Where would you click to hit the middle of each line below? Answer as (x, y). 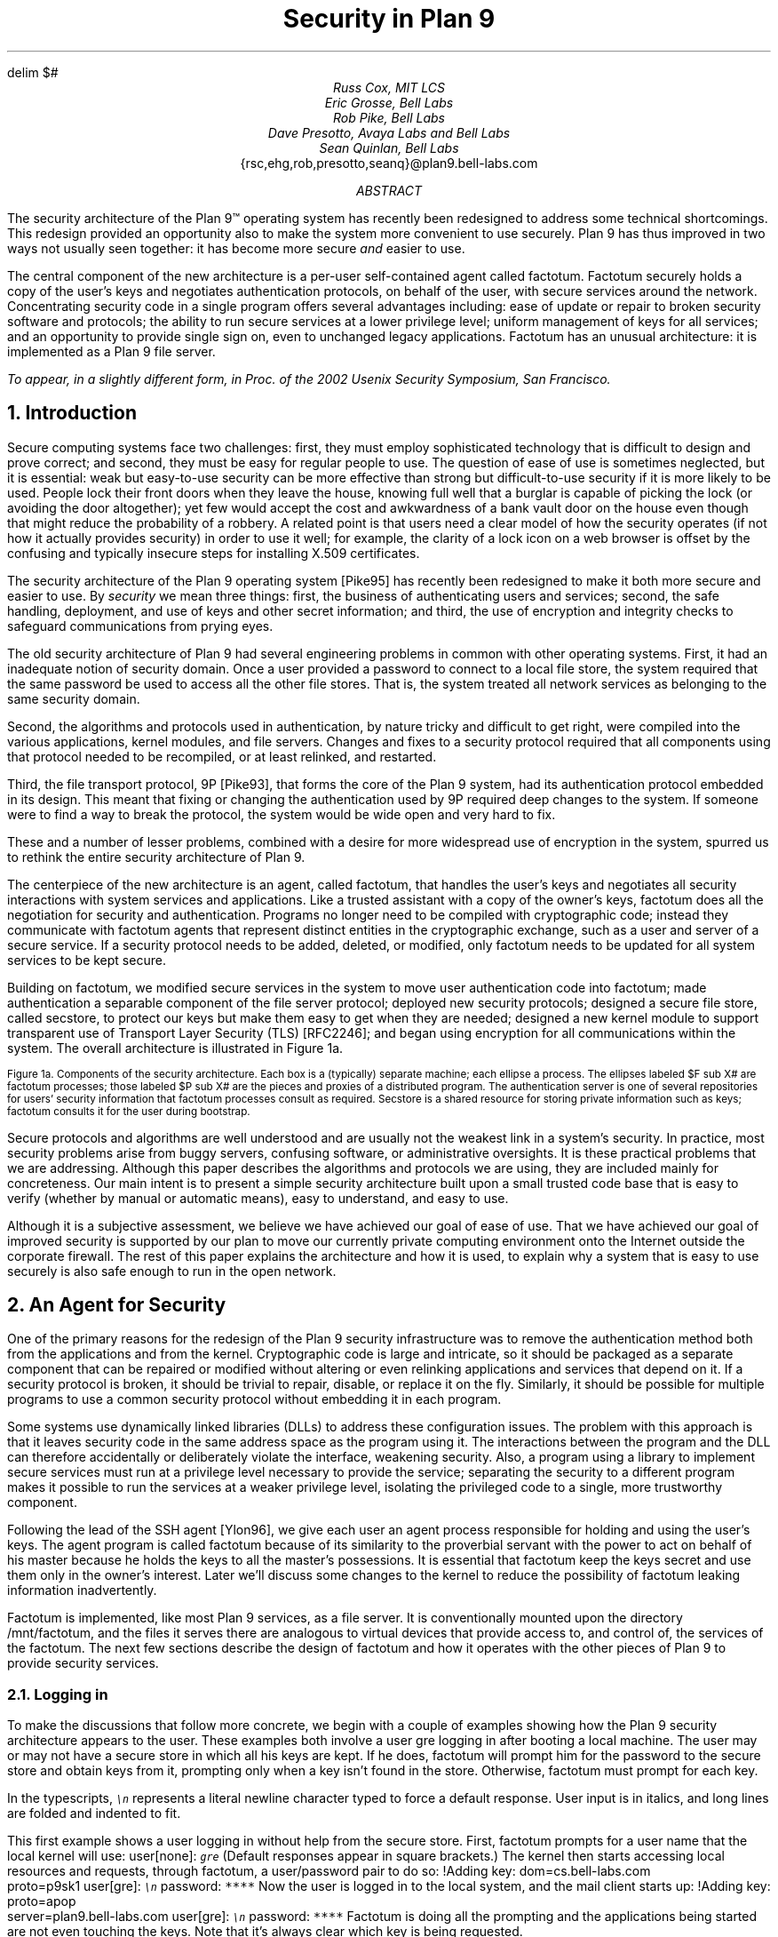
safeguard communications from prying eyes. (140, 626)
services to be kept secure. (87, 960)
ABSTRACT (389, 190)
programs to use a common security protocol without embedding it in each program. (254, 1399)
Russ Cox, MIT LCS (389, 87)
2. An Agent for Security (117, 1305)
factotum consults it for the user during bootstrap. (129, 1111)
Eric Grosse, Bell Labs (389, 102)
